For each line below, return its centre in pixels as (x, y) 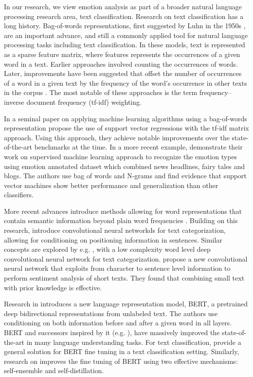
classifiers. (19, 195)
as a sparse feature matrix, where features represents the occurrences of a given (122, 54)
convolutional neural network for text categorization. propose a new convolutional (126, 258)
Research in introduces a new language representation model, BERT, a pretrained (126, 304)
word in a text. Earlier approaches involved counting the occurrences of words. (121, 64)
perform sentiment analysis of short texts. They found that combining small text (124, 278)
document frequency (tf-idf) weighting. (84, 102)
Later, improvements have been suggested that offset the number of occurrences (123, 73)
